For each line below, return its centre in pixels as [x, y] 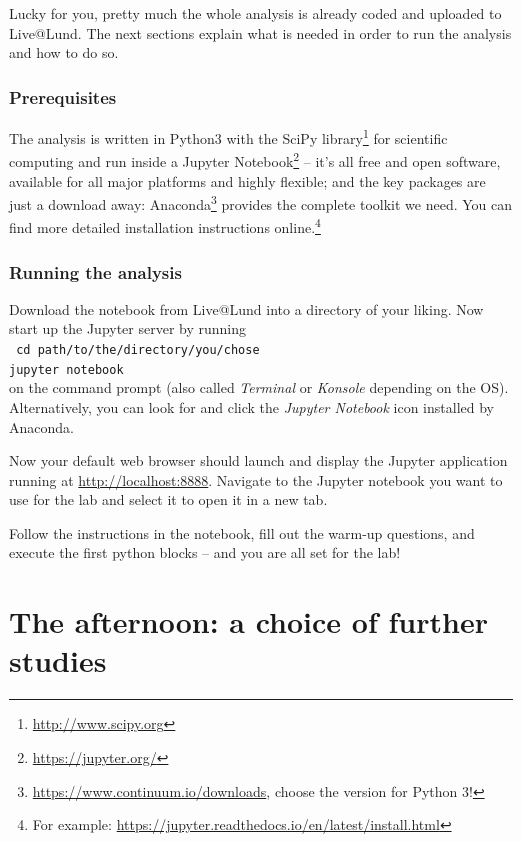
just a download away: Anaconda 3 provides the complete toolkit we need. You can [261, 202]
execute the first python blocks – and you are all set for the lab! [205, 552]
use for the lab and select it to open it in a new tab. [168, 499]
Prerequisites [63, 96]
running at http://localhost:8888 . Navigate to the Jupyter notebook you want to [256, 479]
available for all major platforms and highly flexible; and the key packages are [247, 180]
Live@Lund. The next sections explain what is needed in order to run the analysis [260, 32]
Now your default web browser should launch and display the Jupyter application [258, 460]
